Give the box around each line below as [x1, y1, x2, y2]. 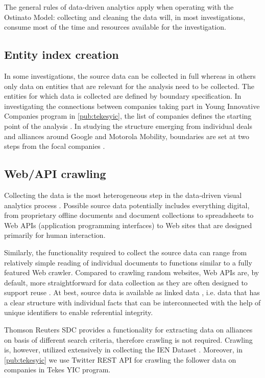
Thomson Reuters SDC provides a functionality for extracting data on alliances [4, 324, 253, 335]
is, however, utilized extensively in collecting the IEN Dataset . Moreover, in [4, 344, 243, 355]
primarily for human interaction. [4, 230, 106, 240]
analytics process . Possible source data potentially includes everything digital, [4, 199, 250, 210]
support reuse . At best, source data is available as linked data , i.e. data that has [4, 287, 260, 298]
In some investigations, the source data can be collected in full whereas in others [4, 70, 256, 81]
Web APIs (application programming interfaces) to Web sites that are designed [4, 219, 252, 230]
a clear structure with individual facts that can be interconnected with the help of [4, 297, 261, 307]
